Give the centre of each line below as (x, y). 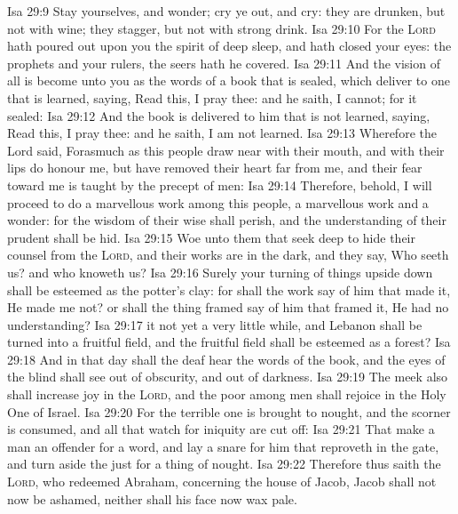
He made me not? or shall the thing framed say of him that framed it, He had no (228, 307)
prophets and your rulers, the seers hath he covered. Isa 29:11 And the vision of (224, 63)
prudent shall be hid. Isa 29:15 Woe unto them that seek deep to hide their (211, 237)
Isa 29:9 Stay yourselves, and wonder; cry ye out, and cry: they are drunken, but (226, 11)
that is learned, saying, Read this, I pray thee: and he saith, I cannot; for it (212, 97)
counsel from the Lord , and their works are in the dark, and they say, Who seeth (228, 255)
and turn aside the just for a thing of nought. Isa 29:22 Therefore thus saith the (224, 464)
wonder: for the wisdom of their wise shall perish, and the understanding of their (227, 220)
